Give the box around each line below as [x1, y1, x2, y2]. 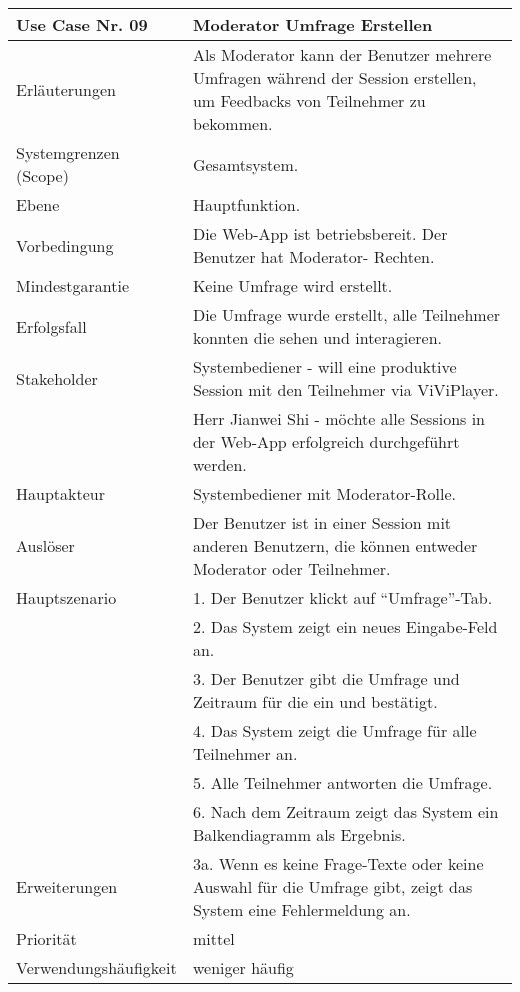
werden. [192, 453, 247, 476]
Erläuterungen [16, 77, 116, 101]
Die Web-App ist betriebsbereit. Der [192, 222, 448, 245]
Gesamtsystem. [192, 152, 299, 176]
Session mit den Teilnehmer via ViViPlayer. [192, 378, 499, 401]
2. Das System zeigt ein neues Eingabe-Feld [192, 615, 498, 638]
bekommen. [192, 112, 273, 135]
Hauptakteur [16, 482, 105, 505]
